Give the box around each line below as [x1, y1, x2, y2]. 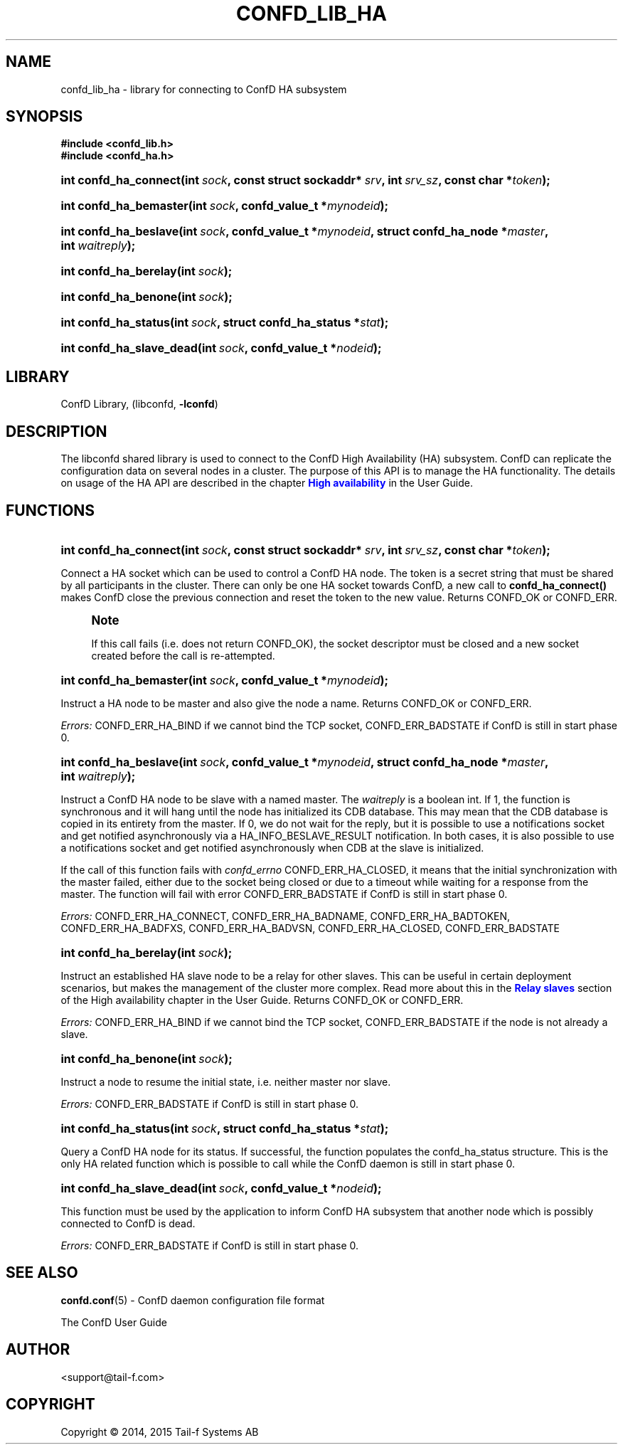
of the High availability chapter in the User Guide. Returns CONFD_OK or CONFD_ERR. [60, 993, 464, 1006]
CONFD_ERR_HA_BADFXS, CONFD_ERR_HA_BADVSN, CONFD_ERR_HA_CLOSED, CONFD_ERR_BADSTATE [60, 921, 560, 934]
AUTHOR [6, 1340, 70, 1359]
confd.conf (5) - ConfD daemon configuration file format [60, 1293, 325, 1306]
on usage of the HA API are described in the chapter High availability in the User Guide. [60, 477, 473, 489]
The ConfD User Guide [60, 1316, 167, 1328]
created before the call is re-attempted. [91, 649, 275, 662]
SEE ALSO [6, 1264, 78, 1282]
